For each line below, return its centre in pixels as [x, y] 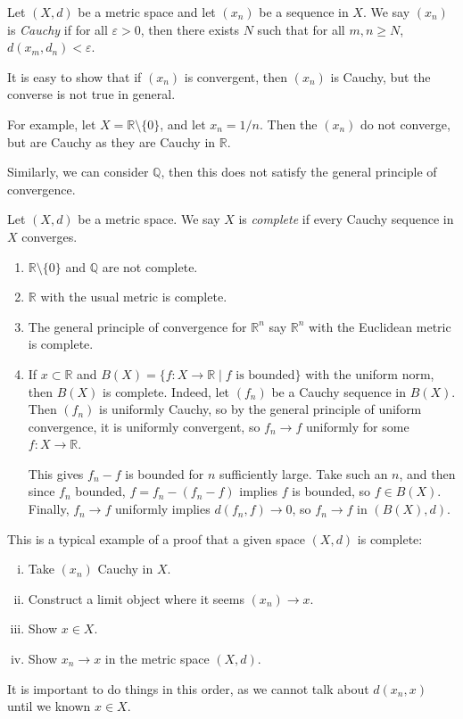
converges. [50, 236]
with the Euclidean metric [380, 326]
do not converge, [405, 124]
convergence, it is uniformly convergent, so [144, 426]
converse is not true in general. [91, 94]
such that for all [301, 29]
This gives [56, 473]
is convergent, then [236, 76]
